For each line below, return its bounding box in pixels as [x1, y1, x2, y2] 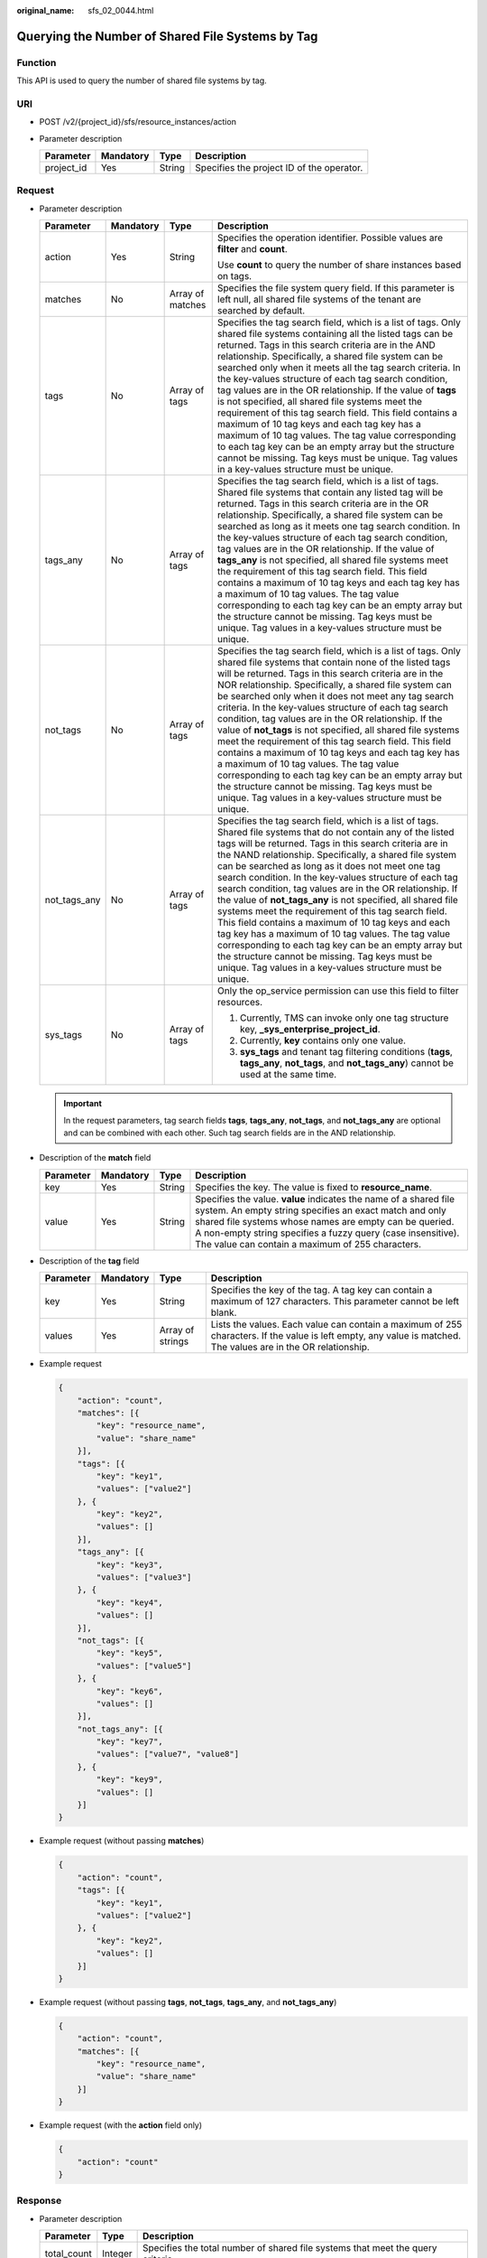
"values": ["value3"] [96, 1572, 192, 1582]
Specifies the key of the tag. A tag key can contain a [210, 1283, 433, 1296]
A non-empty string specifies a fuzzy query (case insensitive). [195, 1227, 460, 1239]
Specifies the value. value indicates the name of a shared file [195, 1192, 455, 1205]
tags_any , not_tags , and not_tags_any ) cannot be [239, 1057, 455, 1069]
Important [63, 1098, 103, 1109]
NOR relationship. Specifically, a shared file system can [216, 678, 453, 691]
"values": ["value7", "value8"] [96, 1749, 239, 1759]
